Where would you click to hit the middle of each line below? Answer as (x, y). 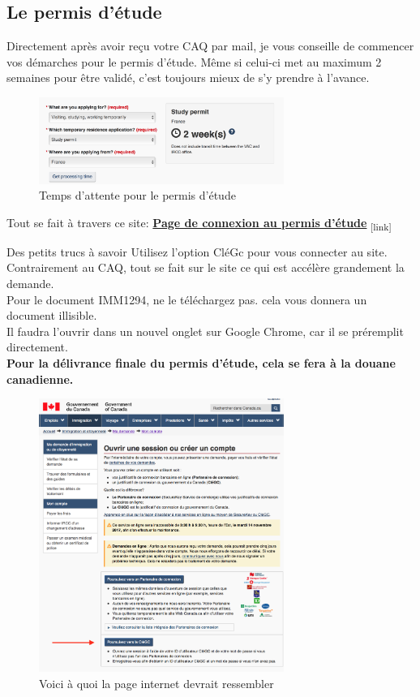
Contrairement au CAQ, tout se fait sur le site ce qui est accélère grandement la (206, 267)
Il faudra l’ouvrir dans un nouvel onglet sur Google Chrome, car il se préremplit (205, 331)
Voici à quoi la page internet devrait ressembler (156, 683)
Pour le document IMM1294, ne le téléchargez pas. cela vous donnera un (187, 299)
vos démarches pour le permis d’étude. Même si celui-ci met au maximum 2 (194, 61)
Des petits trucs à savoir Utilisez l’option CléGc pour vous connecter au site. (197, 251)
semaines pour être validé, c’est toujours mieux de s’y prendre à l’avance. (188, 77)
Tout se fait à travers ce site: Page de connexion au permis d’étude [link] (199, 223)
